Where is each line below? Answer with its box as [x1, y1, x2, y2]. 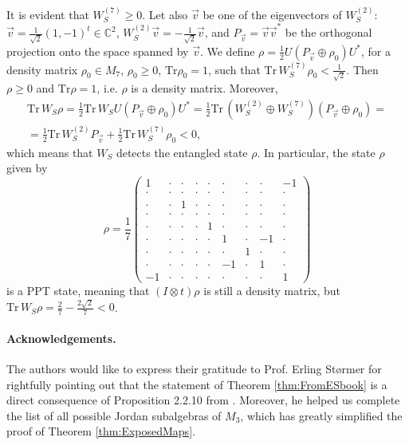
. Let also [142, 6, 188, 22]
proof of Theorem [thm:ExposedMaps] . [6, 423, 195, 439]
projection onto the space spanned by [6, 42, 189, 59]
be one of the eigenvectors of [203, 6, 342, 22]
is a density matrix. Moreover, [131, 80, 278, 96]
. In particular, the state [257, 144, 376, 160]
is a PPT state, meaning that [6, 282, 150, 299]
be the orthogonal [285, 24, 372, 41]
